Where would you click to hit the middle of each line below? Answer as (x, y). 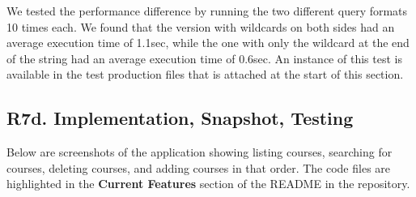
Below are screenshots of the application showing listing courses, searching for (200, 152)
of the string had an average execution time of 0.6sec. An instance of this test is (204, 58)
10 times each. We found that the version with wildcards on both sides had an (201, 26)
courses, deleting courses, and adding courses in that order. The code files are (199, 167)
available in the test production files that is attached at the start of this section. (205, 74)
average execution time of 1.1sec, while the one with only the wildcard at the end (208, 43)
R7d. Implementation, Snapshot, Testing (180, 118)
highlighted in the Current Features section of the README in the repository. (208, 184)
